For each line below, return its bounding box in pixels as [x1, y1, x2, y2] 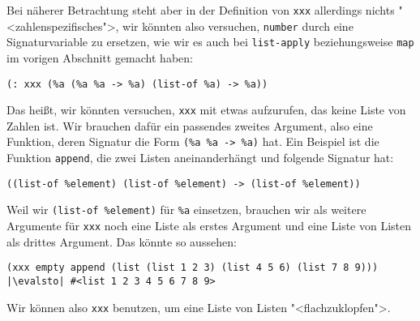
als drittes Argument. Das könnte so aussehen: [6, 233, 237, 250]
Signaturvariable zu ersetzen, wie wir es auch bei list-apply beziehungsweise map [6, 33, 414, 50]
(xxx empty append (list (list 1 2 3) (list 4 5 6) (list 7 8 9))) [6, 262, 379, 274]
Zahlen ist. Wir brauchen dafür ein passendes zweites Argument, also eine [6, 117, 373, 134]
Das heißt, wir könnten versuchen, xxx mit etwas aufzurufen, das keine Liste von [6, 101, 406, 118]
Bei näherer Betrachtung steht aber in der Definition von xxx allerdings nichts [6, 2, 395, 18]
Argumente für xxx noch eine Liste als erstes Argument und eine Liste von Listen [6, 217, 412, 234]
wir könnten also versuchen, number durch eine [122, 17, 354, 34]
